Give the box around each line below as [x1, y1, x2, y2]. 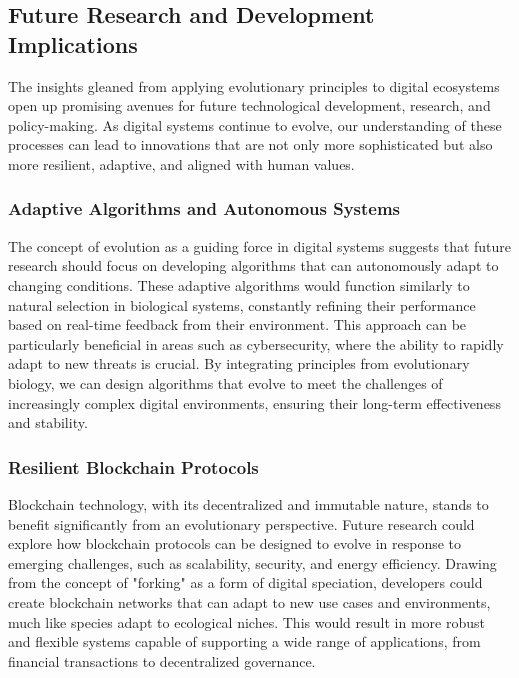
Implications [8, 28, 138, 59]
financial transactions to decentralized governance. [8, 650, 316, 671]
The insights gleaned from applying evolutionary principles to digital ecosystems [8, 75, 500, 96]
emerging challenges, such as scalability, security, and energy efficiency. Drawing [8, 552, 497, 573]
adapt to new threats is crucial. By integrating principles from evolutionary [8, 353, 470, 374]
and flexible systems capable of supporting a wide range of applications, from [8, 631, 481, 652]
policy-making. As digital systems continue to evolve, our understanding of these [8, 114, 502, 135]
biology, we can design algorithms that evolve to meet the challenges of [8, 372, 443, 393]
